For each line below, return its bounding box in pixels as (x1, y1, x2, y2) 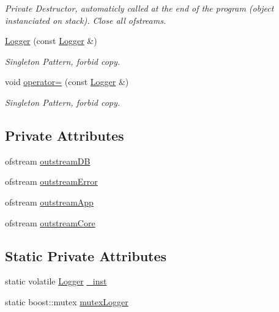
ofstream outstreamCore (5, 216, 95, 229)
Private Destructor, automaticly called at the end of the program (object (5, 2, 274, 14)
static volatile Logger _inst (5, 275, 107, 288)
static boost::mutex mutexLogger (5, 295, 128, 308)
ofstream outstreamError (5, 175, 98, 188)
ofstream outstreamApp (5, 195, 94, 208)
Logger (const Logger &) (5, 34, 97, 47)
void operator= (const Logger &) (5, 75, 129, 88)
